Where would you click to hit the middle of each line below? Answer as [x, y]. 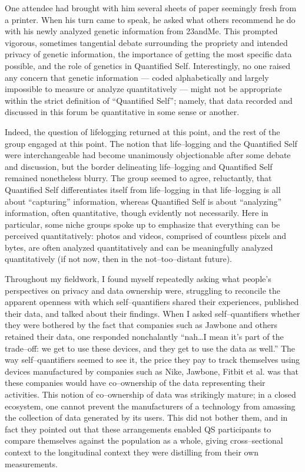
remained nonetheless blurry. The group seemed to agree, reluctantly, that [138, 178]
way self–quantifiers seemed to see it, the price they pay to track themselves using [152, 360]
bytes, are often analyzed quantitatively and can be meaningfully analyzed [139, 247]
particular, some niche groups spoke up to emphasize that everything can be [142, 224]
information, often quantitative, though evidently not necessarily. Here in [137, 213]
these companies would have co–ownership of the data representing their [135, 383]
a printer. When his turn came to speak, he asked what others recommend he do [150, 19]
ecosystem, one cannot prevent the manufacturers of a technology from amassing [150, 406]
